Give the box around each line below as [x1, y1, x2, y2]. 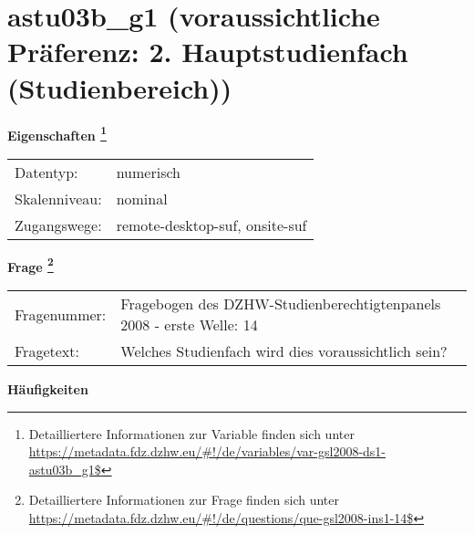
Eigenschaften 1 [7, 122, 107, 144]
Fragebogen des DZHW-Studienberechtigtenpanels [120, 293, 441, 314]
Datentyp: [15, 161, 78, 183]
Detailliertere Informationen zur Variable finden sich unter [28, 424, 355, 443]
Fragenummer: [15, 303, 107, 325]
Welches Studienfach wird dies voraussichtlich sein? [120, 340, 448, 361]
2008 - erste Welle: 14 [120, 314, 258, 335]
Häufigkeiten [7, 380, 88, 398]
